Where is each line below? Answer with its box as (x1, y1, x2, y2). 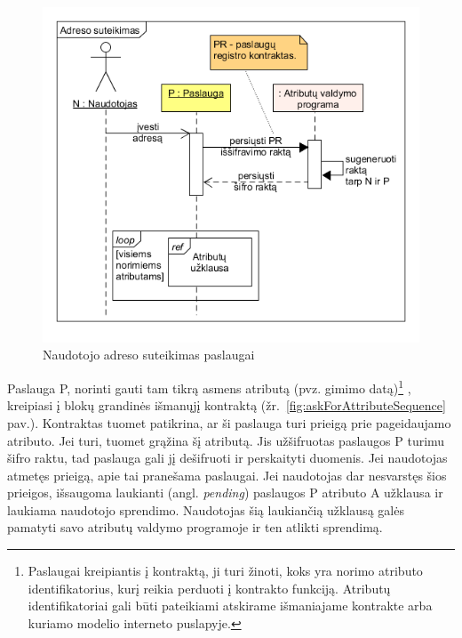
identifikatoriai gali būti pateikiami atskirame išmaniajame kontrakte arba (28, 596, 433, 615)
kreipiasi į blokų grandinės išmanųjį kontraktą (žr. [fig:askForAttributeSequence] (7, 396, 446, 415)
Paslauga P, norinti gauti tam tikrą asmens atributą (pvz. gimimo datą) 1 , (7, 376, 411, 397)
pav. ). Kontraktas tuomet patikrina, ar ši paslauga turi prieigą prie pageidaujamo (7, 413, 451, 432)
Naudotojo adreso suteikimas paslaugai (43, 345, 255, 364)
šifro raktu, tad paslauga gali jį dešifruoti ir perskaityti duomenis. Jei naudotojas (7, 448, 448, 467)
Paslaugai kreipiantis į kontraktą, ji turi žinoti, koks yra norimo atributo (28, 561, 423, 580)
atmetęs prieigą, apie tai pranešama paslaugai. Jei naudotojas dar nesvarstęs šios (7, 465, 447, 484)
